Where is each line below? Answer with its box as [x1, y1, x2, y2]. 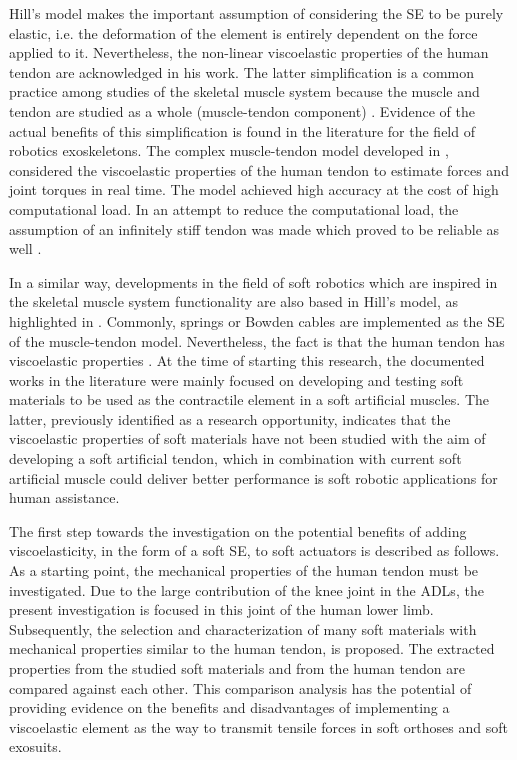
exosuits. [9, 736, 62, 757]
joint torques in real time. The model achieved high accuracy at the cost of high [9, 179, 499, 200]
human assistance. [9, 487, 120, 508]
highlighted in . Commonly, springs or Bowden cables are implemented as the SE [9, 310, 505, 331]
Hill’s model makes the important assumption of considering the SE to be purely [9, 3, 504, 23]
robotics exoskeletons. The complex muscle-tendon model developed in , [9, 140, 449, 161]
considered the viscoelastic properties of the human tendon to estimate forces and [9, 159, 509, 180]
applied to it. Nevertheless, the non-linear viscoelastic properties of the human [9, 42, 489, 63]
